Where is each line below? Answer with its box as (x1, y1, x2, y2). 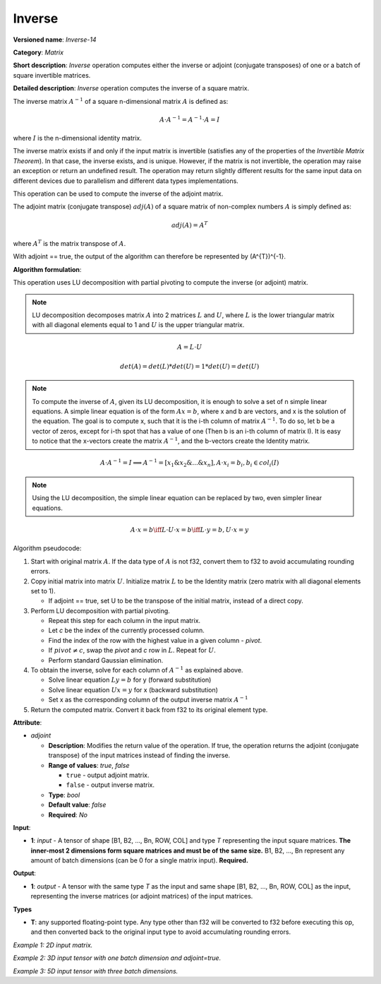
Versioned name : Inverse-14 (13, 35, 97, 44)
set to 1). (30, 586, 56, 595)
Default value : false (48, 800, 107, 809)
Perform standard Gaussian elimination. (48, 656, 164, 664)
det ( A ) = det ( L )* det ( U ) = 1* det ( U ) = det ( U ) (120, 362, 260, 370)
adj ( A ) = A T (171, 220, 208, 229)
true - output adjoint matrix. (66, 771, 150, 779)
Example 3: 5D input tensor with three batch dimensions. (13, 966, 179, 975)
